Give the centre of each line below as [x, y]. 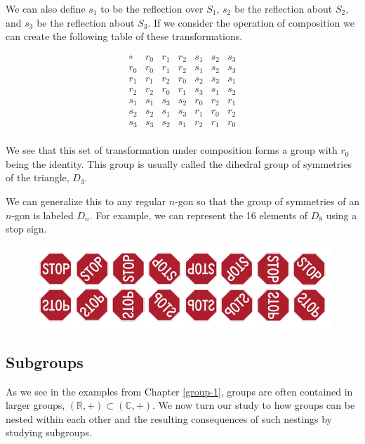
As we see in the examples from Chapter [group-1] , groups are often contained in [179, 391]
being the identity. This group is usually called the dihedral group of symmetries [179, 163]
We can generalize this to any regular [86, 201]
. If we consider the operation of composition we [251, 22]
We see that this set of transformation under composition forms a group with [172, 150]
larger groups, [35, 405]
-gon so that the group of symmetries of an [267, 201]
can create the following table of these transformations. [124, 36]
